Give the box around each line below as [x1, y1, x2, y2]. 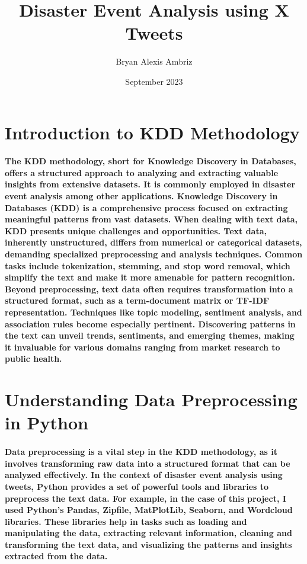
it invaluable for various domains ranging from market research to [5, 340, 280, 353]
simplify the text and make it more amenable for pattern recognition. [5, 271, 295, 283]
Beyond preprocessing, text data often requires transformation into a [5, 282, 293, 295]
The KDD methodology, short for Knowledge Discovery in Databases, [5, 155, 296, 167]
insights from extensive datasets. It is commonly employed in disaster [5, 178, 296, 190]
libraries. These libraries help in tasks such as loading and [5, 515, 247, 527]
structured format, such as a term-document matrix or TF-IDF [5, 294, 270, 307]
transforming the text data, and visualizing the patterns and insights [5, 538, 292, 550]
